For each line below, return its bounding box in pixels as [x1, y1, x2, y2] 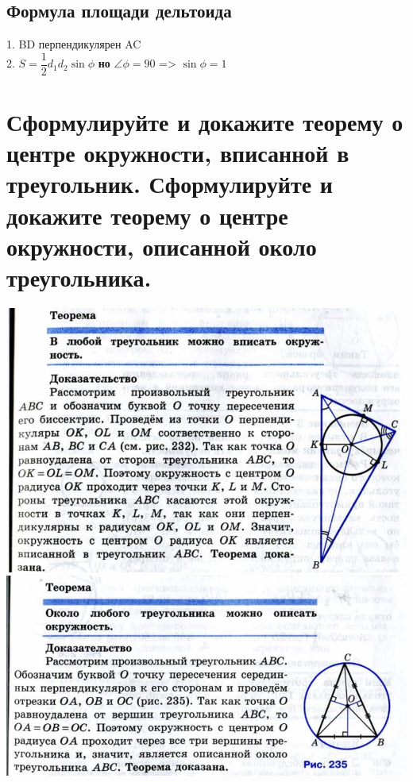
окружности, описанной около [6, 229, 317, 262]
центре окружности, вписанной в [6, 137, 349, 169]
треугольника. [6, 260, 152, 293]
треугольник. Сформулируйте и [6, 168, 333, 200]
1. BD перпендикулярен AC [6, 36, 141, 52]
